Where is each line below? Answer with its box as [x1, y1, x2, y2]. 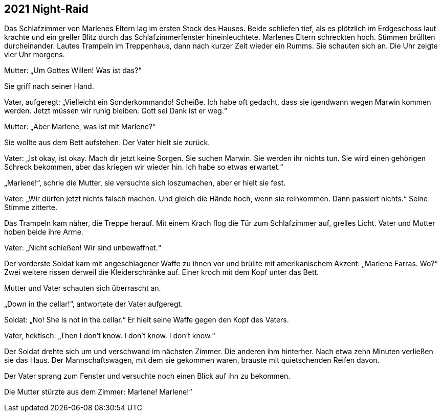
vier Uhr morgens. [4, 50, 65, 59]
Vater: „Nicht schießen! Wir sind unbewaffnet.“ [4, 243, 161, 252]
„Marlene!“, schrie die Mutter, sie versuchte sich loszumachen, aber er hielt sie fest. [4, 178, 286, 188]
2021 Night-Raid [4, 3, 89, 15]
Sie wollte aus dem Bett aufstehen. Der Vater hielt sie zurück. [4, 138, 210, 147]
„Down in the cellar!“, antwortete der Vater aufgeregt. [4, 299, 183, 309]
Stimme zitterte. [4, 203, 58, 212]
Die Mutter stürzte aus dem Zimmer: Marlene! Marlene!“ [4, 387, 192, 397]
